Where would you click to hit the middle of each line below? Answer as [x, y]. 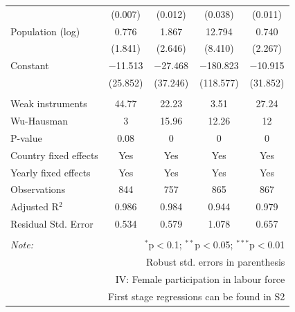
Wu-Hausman [39, 121]
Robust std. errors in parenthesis [216, 262]
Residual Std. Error [52, 224]
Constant [30, 65]
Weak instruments [49, 103]
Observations [38, 189]
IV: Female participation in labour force [200, 278]
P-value [26, 137]
